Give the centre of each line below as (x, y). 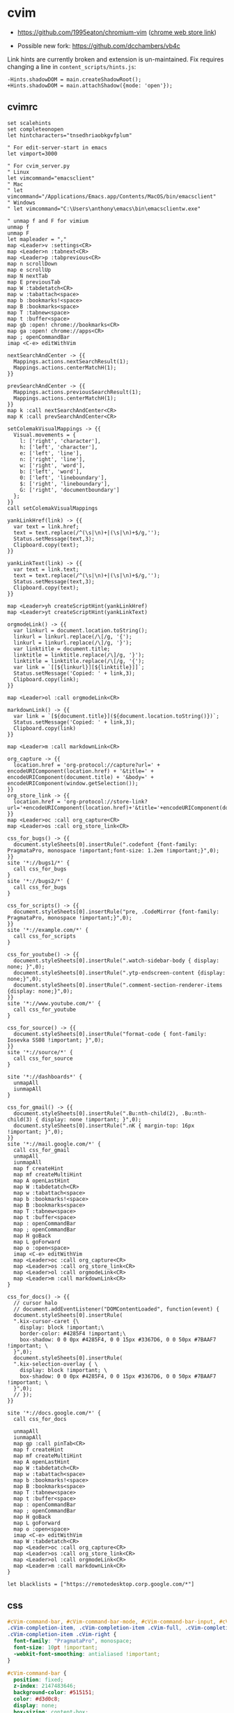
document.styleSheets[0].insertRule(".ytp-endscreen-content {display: (120, 972)
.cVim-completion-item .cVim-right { (62, 1635)
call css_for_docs (40, 1419)
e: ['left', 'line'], (51, 453)
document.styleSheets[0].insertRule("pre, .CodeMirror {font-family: (116, 912)
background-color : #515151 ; (54, 1693)
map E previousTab (34, 282)
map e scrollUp (29, 270)
